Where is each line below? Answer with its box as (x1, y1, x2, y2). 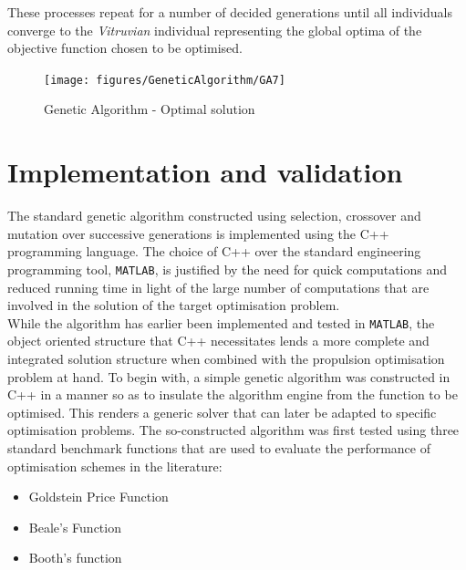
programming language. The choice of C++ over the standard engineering (7, 242, 421, 261)
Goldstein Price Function (28, 487, 169, 506)
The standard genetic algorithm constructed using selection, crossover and (7, 206, 421, 225)
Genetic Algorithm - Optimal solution (44, 99, 255, 119)
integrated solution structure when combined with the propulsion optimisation (7, 349, 445, 368)
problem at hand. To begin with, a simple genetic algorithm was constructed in (7, 367, 450, 386)
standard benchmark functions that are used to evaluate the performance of (7, 439, 431, 457)
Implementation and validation (7, 153, 403, 191)
